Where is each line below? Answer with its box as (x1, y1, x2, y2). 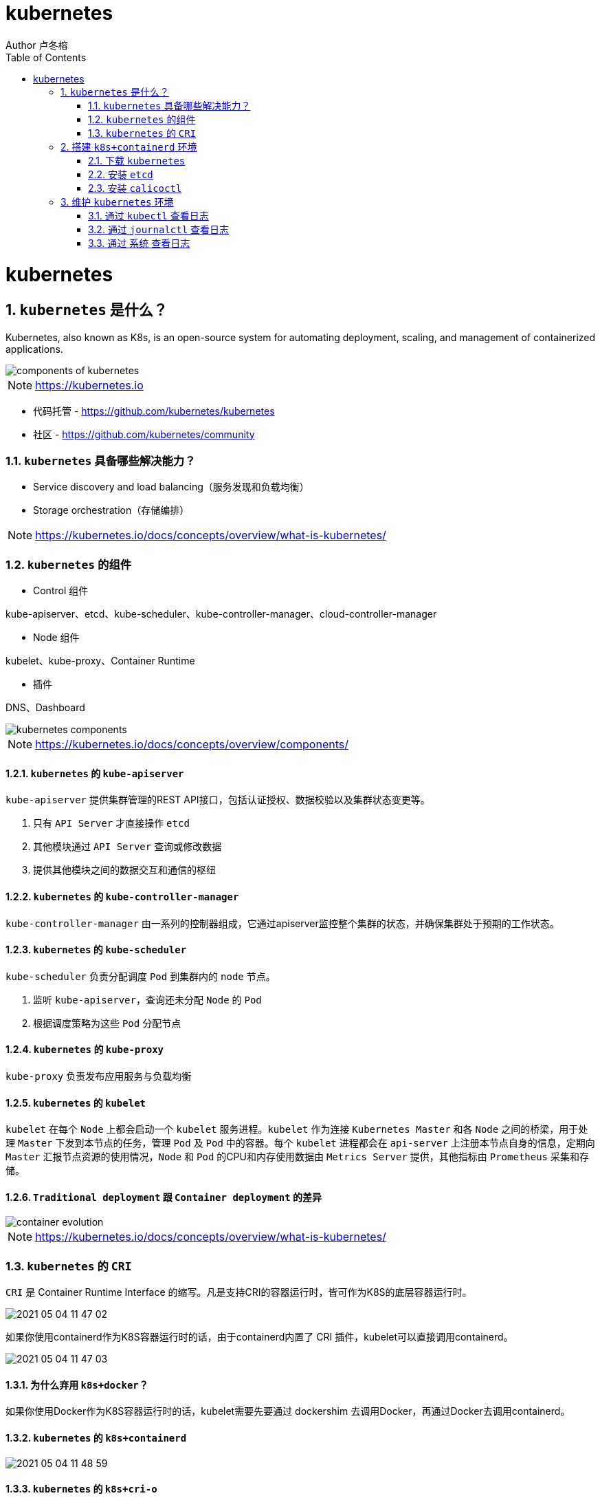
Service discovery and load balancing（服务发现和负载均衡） (33, 481, 309, 493)
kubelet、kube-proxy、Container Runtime (5, 655, 195, 667)
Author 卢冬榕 (5, 39, 68, 51)
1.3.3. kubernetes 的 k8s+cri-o (5, 1483, 157, 1495)
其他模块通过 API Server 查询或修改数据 (33, 840, 222, 853)
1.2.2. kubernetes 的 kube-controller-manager (5, 891, 239, 902)
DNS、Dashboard (5, 702, 85, 714)
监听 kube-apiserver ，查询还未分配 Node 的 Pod (33, 993, 262, 1006)
